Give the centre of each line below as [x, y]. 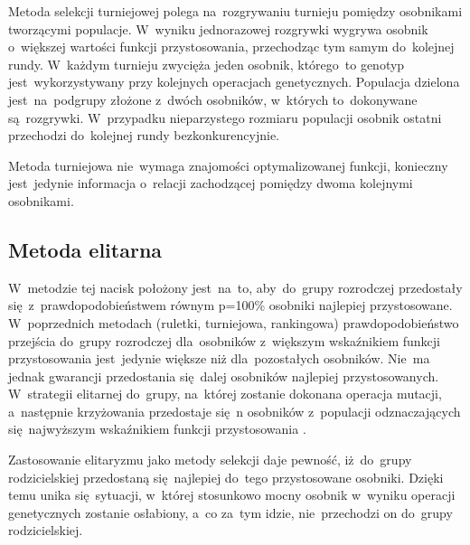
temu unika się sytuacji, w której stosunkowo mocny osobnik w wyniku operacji [232, 495]
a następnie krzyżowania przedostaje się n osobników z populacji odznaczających [235, 411]
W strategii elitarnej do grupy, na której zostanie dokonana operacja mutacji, [225, 394]
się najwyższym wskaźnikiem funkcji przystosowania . [157, 429]
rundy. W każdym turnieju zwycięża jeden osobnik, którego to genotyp [207, 64]
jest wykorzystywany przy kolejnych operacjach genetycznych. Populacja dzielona [234, 82]
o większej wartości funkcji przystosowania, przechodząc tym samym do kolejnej [231, 47]
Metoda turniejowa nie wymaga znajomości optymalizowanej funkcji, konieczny [228, 165]
